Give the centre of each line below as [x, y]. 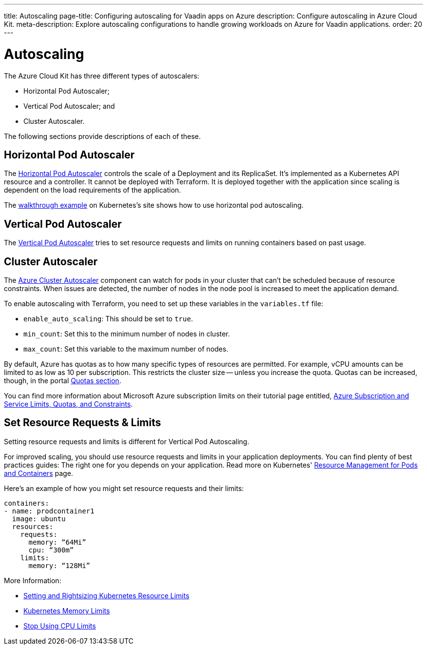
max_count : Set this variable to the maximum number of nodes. [126, 349]
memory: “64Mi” [57, 542]
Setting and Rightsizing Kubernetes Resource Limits [107, 595]
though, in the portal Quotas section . [63, 381]
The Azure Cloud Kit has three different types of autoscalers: [102, 76]
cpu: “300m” [51, 550]
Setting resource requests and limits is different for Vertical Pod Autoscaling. [127, 441]
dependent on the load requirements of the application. [93, 190]
